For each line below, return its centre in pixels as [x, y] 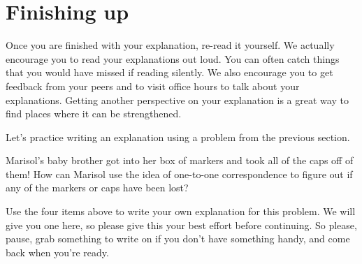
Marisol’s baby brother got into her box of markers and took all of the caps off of [180, 160]
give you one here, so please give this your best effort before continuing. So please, [181, 225]
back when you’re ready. [57, 252]
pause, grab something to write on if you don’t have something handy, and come [178, 239]
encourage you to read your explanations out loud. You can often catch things [173, 58]
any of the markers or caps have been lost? [97, 188]
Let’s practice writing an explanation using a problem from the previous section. [178, 137]
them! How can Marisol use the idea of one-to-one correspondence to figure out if [179, 174]
